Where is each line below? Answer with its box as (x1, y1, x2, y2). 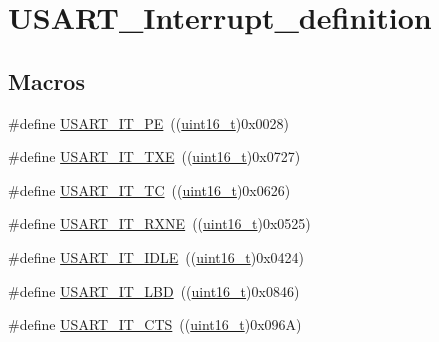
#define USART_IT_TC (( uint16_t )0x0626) (8, 179, 291, 200)
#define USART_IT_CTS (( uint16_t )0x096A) (8, 314, 302, 335)
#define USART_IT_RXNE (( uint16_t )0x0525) (8, 213, 311, 234)
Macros (8, 65, 85, 96)
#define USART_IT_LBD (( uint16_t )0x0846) (8, 280, 300, 301)
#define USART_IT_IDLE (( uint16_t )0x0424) (8, 246, 305, 267)
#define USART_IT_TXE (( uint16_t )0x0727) (8, 146, 301, 167)
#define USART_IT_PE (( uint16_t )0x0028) (8, 112, 290, 133)
